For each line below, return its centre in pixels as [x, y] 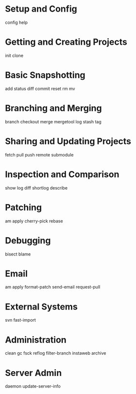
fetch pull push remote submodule [39, 154]
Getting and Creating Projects [66, 42]
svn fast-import [21, 320]
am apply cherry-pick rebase [34, 221]
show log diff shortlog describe [36, 188]
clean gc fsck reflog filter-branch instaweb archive [56, 353]
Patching [24, 207]
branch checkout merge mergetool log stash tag [53, 121]
